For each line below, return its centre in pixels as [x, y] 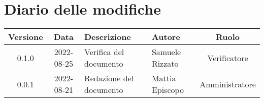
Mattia [164, 78]
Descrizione [107, 37]
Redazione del [109, 78]
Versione [26, 37]
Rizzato [165, 64]
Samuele [166, 52]
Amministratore [228, 84]
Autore [166, 37]
